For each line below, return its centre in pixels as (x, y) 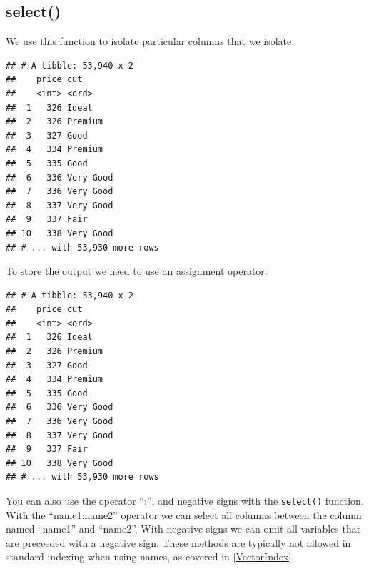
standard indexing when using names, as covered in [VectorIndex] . (150, 557)
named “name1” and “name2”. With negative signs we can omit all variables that (183, 529)
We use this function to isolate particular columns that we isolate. (150, 41)
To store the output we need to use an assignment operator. (137, 271)
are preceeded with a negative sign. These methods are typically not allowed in (178, 542)
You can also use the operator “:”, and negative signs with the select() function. (185, 501)
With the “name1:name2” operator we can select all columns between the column (184, 514)
